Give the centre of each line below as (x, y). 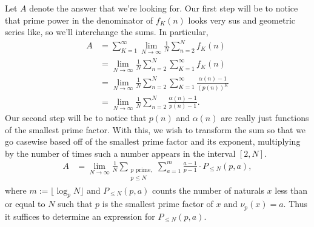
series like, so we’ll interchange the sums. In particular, (107, 32)
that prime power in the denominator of (79, 20)
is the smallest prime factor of (158, 204)
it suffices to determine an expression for (80, 216)
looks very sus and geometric (242, 20)
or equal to (25, 204)
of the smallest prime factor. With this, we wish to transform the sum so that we (155, 129)
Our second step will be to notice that (76, 118)
